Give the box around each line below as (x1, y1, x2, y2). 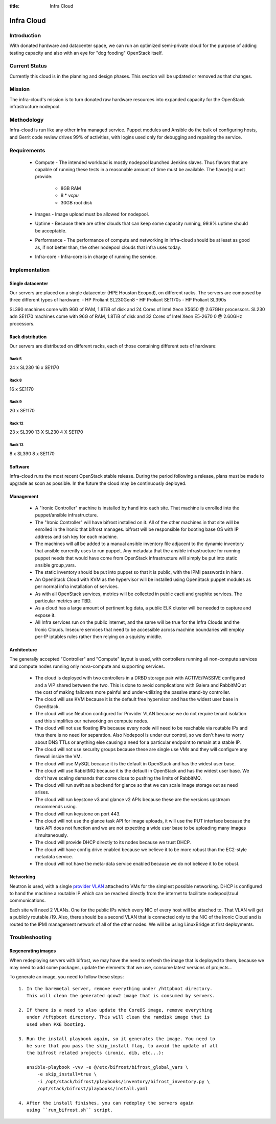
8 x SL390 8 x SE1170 (9, 450, 55, 457)
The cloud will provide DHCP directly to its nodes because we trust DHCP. (35, 839, 191, 846)
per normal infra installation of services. (35, 583, 119, 590)
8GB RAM (60, 185, 81, 191)
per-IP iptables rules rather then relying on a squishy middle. (35, 634, 163, 640)
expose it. (35, 612, 56, 618)
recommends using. (35, 804, 77, 810)
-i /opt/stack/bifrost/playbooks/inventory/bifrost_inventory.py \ (37, 1079, 210, 1084)
